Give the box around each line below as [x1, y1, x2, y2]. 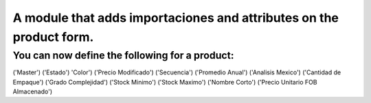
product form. [12, 29, 94, 44]
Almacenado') [12, 87, 53, 95]
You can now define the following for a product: [12, 49, 234, 61]
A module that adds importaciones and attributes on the [12, 10, 339, 25]
